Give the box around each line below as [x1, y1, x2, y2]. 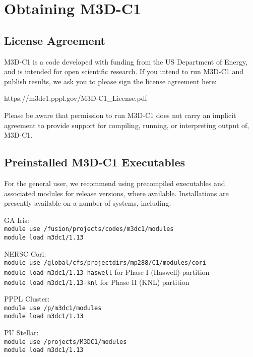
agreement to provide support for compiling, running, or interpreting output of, [4, 120, 249, 130]
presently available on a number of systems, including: [4, 198, 171, 208]
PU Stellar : [4, 327, 39, 338]
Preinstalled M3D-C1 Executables [4, 154, 185, 170]
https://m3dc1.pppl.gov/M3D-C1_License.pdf [4, 93, 147, 103]
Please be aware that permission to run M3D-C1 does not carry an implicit [4, 109, 236, 120]
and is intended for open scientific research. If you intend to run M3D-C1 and [4, 66, 244, 77]
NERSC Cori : [4, 248, 46, 259]
